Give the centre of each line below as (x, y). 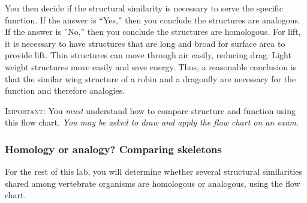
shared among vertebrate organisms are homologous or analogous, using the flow (153, 183)
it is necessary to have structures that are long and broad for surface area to (145, 43)
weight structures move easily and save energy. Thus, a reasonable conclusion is (151, 66)
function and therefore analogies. (65, 90)
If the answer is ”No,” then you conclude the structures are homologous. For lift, (153, 32)
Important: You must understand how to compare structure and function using (150, 110)
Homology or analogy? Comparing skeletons (113, 149)
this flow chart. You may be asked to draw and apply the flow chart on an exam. (152, 122)
